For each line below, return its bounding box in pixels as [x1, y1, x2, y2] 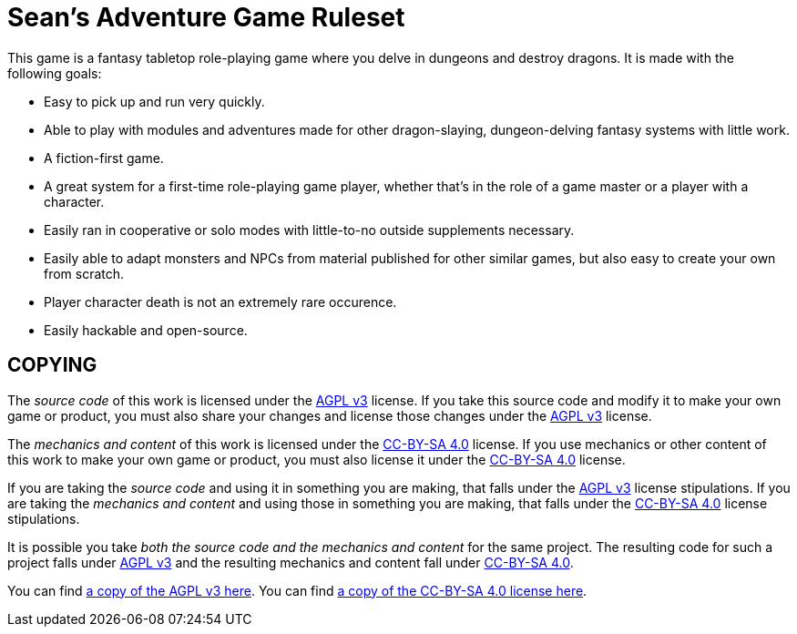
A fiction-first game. [44, 149, 164, 166]
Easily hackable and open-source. [44, 322, 248, 338]
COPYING [7, 353, 97, 377]
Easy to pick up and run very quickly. [44, 93, 265, 109]
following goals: [7, 65, 102, 81]
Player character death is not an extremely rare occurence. [44, 293, 397, 310]
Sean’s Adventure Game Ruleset [7, 2, 405, 33]
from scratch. [44, 265, 125, 281]
